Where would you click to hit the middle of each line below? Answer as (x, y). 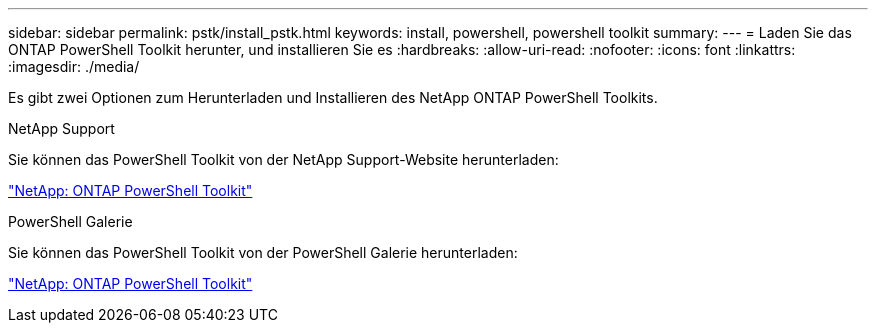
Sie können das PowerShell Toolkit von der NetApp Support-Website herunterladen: (283, 159)
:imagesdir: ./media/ (74, 66)
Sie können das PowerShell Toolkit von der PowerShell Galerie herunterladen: (263, 252)
